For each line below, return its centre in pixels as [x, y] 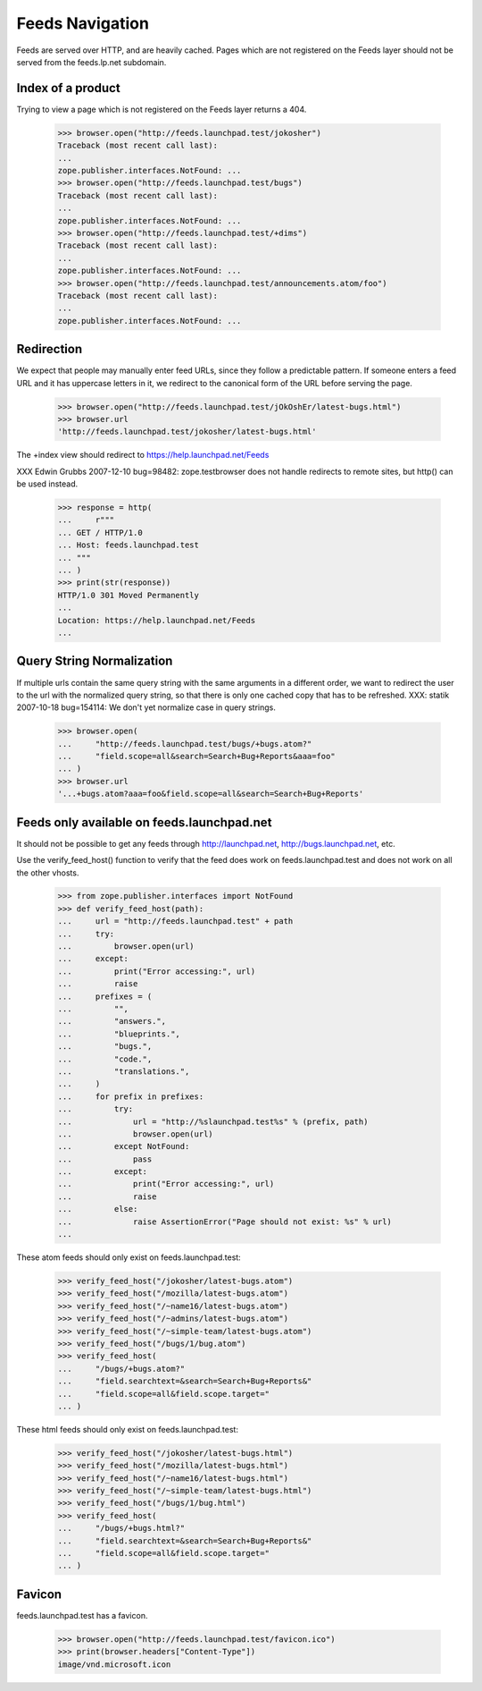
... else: [98, 1209]
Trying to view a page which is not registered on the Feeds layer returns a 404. [162, 109]
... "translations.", [124, 1071]
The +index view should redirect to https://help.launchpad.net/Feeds [143, 455]
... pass [105, 1159]
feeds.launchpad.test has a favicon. [82, 1615]
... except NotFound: [124, 1146]
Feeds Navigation [83, 23]
